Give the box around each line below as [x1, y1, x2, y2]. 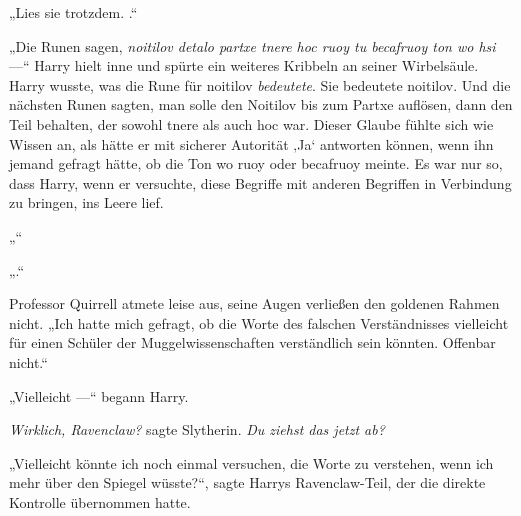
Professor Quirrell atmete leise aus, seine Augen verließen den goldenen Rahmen [9, 293, 500, 314]
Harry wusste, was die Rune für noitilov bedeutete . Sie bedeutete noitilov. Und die [9, 74, 511, 95]
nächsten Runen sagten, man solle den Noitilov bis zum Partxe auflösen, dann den [9, 94, 513, 115]
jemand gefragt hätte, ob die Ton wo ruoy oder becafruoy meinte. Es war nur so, [9, 153, 503, 174]
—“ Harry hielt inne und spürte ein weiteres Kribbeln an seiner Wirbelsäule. [9, 55, 479, 76]
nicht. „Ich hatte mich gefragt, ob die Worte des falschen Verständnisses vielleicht [9, 312, 509, 333]
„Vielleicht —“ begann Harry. [9, 385, 189, 406]
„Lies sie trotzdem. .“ [9, 2, 138, 22]
